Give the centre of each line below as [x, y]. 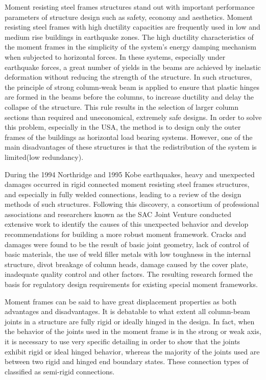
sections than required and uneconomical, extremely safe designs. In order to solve [133, 117]
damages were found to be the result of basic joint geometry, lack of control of [127, 244]
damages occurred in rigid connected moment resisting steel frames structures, [127, 184]
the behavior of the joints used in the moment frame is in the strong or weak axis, [133, 331]
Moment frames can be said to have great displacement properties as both [120, 301]
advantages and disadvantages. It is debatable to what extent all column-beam [127, 311]
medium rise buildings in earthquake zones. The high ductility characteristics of [129, 37]
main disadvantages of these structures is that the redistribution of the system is [131, 147]
